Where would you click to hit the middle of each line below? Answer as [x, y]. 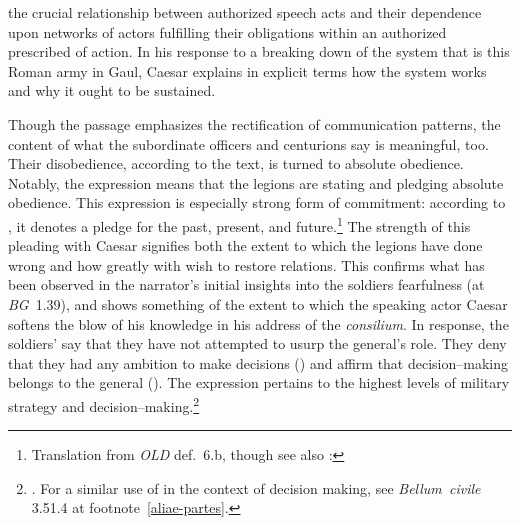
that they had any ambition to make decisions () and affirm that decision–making [258, 362]
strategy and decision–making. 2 [104, 404]
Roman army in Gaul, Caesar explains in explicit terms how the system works [247, 70]
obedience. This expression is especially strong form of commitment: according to [257, 202]
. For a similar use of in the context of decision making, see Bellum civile [256, 487]
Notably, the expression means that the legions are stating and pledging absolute [256, 182]
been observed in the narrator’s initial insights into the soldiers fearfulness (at [246, 284]
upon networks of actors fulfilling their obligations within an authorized [227, 31]
